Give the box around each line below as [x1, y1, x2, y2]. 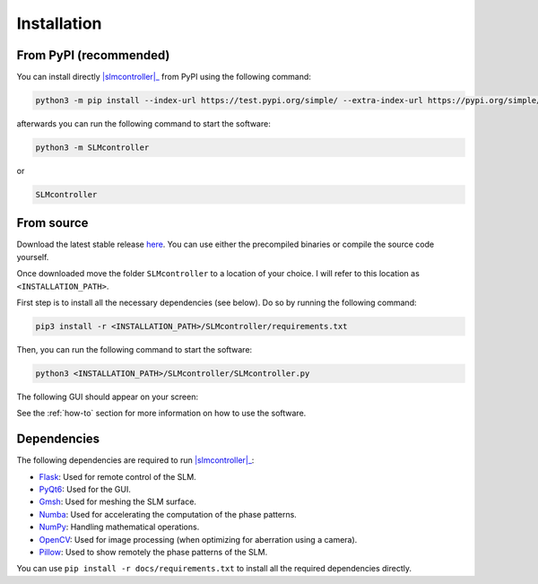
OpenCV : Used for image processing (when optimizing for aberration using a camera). [39, 534, 358, 545]
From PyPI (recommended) [16, 48, 170, 63]
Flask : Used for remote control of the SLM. [39, 471, 196, 482]
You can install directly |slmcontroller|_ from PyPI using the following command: [16, 72, 311, 83]
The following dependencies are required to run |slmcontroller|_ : [16, 455, 255, 466]
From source [16, 215, 89, 231]
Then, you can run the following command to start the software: [16, 344, 253, 355]
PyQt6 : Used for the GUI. [39, 484, 132, 495]
